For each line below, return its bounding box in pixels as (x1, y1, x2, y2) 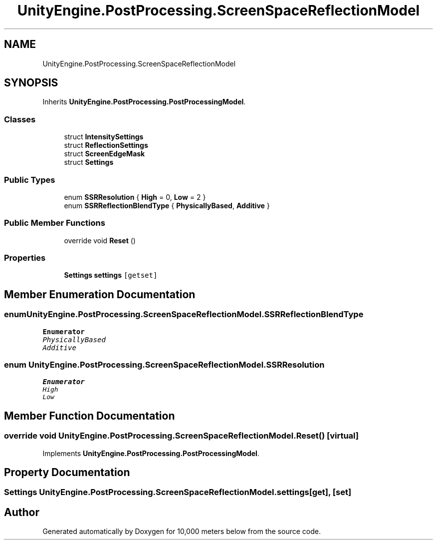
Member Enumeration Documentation (4, 288, 196, 301)
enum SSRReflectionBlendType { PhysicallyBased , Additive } (64, 201, 270, 210)
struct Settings (64, 158, 114, 167)
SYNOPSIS (4, 76, 58, 89)
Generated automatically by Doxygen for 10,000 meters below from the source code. (42, 527, 321, 536)
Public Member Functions (4, 218, 105, 228)
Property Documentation (4, 466, 130, 479)
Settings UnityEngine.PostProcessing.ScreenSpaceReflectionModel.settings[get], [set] (4, 487, 352, 498)
